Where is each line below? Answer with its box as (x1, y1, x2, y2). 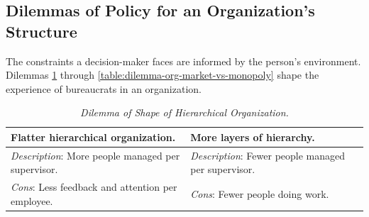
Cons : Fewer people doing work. (190, 187, 329, 201)
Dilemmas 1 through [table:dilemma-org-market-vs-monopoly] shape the (6, 67, 319, 82)
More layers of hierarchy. (190, 129, 315, 144)
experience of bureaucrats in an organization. (6, 81, 202, 96)
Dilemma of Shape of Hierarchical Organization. (80, 105, 289, 120)
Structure (6, 20, 77, 42)
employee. (11, 193, 53, 208)
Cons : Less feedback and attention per (11, 179, 177, 194)
